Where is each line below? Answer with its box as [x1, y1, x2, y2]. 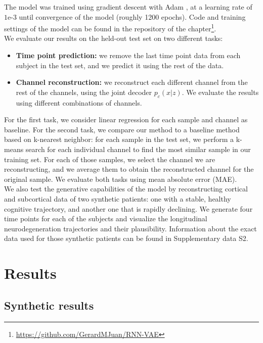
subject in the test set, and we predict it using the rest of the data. [16, 60, 224, 70]
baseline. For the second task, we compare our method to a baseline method [4, 124, 240, 134]
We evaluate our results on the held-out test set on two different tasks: [4, 33, 223, 43]
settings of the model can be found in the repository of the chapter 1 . [4, 22, 216, 33]
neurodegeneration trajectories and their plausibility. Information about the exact [4, 223, 257, 233]
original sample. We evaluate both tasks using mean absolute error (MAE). [4, 173, 237, 184]
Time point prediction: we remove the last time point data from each [16, 50, 241, 61]
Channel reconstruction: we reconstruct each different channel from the [16, 77, 248, 87]
